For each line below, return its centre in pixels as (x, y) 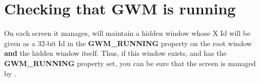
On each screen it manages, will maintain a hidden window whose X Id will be (127, 33)
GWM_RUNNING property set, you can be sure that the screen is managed (130, 63)
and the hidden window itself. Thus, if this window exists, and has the (115, 53)
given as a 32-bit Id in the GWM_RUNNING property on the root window (128, 43)
